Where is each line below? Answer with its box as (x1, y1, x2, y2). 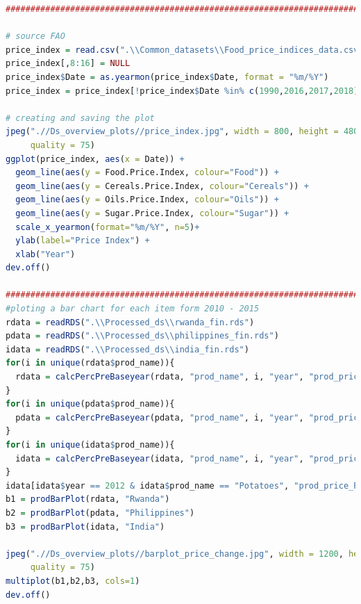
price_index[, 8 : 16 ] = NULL (6, 58, 131, 69)
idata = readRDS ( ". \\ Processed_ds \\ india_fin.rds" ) (6, 344, 249, 354)
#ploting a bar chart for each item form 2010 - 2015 (6, 304, 260, 314)
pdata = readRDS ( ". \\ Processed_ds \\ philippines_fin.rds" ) (6, 331, 279, 341)
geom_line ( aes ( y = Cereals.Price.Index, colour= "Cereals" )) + (15, 181, 309, 191)
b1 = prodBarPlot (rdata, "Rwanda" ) (6, 494, 170, 505)
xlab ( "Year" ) (15, 249, 76, 259)
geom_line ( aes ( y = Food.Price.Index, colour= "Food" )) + (15, 168, 279, 178)
